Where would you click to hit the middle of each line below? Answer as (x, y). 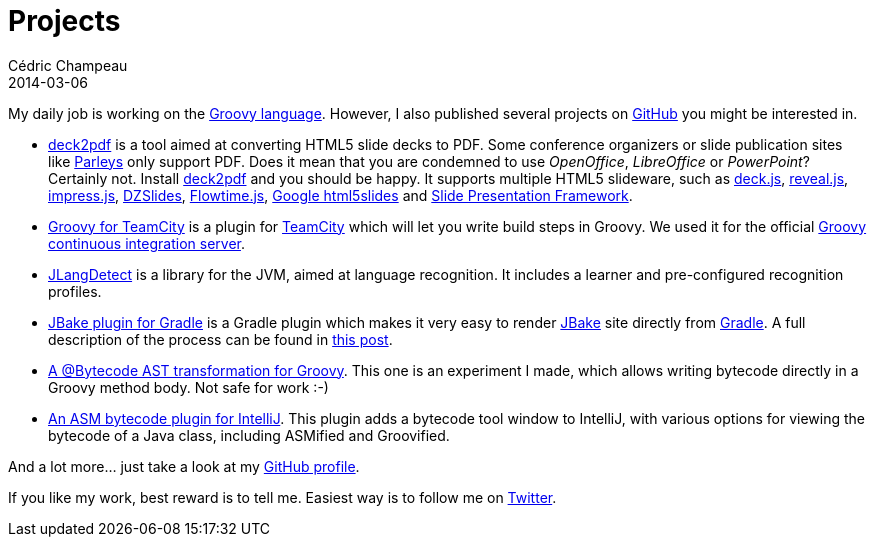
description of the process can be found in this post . (220, 339)
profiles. (75, 291)
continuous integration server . (146, 243)
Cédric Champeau (68, 65)
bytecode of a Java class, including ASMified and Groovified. (249, 435)
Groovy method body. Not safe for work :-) (188, 387)
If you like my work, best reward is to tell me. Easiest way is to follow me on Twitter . (282, 497)
